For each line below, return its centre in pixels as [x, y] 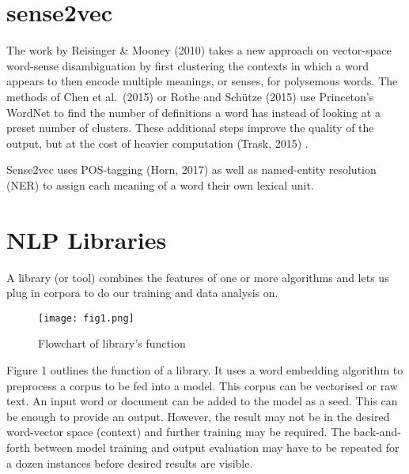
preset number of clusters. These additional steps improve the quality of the [190, 128]
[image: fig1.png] [86, 318]
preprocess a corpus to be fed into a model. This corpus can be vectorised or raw [202, 385]
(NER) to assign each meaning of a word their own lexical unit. [160, 184]
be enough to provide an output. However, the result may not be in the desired [198, 416]
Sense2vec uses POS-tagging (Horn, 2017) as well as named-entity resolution [191, 169]
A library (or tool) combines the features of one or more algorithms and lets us [198, 277]
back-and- [377, 432]
